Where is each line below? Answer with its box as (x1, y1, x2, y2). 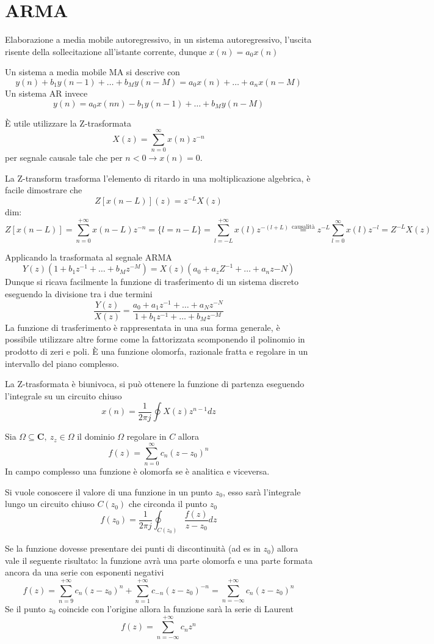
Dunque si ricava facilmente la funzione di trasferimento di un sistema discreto (5, 275, 298, 288)
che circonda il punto (128, 497, 208, 510)
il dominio (77, 430, 115, 443)
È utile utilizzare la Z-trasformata (5, 116, 131, 129)
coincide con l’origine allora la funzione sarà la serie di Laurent (59, 602, 294, 615)
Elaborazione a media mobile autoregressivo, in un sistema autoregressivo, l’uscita (5, 33, 312, 46)
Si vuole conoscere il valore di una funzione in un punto (5, 485, 213, 498)
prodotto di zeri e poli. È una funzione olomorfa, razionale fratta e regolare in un (5, 344, 308, 357)
